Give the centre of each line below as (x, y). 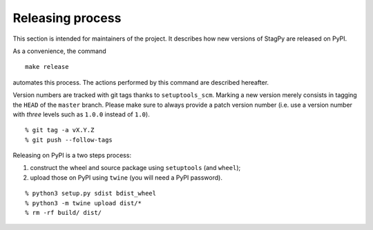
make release (47, 67)
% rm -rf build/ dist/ (64, 213)
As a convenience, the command (59, 51)
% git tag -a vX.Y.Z (60, 130)
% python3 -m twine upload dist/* (83, 203)
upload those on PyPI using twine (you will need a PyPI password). (126, 177)
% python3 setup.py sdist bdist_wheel (91, 194)
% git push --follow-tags (69, 140)
